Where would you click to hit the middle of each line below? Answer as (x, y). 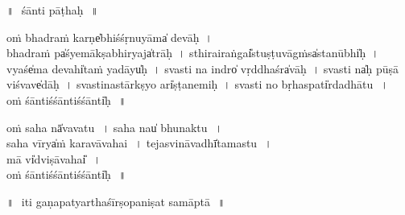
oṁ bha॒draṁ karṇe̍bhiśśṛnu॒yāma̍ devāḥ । (110, 37)
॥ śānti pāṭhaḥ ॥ (53, 10)
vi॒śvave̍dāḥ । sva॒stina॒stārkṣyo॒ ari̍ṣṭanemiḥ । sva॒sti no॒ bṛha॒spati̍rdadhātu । (198, 84)
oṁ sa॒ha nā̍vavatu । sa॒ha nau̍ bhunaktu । (115, 127)
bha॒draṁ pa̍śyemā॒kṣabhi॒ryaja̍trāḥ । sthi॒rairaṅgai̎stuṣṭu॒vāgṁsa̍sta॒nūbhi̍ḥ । (193, 53)
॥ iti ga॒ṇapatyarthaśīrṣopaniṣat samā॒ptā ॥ (116, 201)
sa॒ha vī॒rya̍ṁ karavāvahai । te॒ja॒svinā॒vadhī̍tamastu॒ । (139, 143)
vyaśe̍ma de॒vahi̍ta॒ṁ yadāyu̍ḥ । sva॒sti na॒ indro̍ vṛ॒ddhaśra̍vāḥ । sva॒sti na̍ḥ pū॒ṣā (202, 68)
